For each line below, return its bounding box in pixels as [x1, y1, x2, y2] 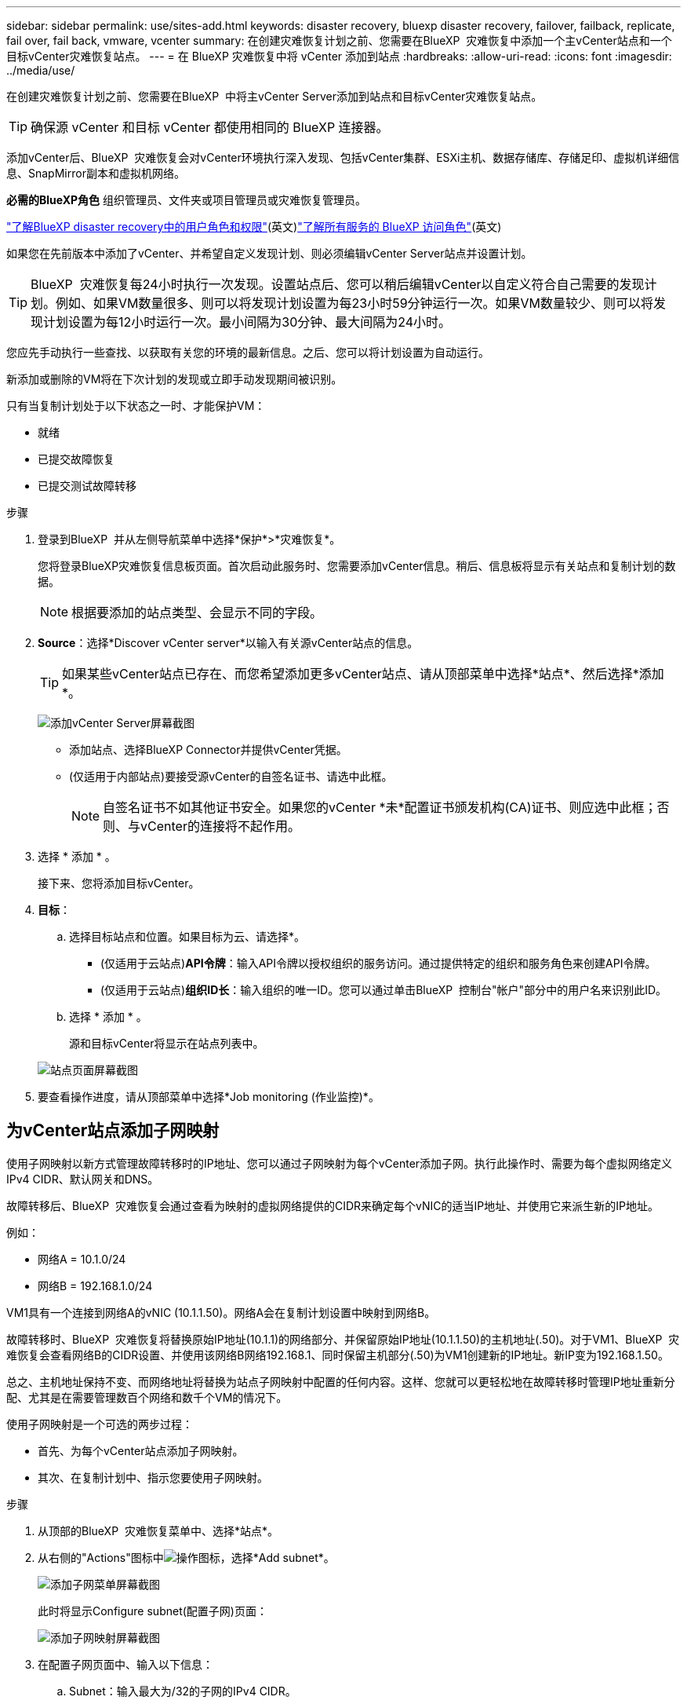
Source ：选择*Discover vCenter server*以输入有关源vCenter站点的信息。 [38, 636, 419, 649]
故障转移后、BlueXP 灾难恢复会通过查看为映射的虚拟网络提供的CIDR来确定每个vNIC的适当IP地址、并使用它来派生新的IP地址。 [6, 1198, 659, 1212]
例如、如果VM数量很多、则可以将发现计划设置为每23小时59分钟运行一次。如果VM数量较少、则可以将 [56, 295, 654, 311]
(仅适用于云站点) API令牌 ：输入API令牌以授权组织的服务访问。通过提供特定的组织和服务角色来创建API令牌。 [100, 956, 656, 970]
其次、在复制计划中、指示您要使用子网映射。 [38, 1470, 268, 1484]
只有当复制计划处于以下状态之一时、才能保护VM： [6, 399, 266, 412]
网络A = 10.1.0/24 [38, 1252, 126, 1266]
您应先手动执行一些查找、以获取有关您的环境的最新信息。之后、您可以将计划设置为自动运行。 [6, 346, 489, 359]
